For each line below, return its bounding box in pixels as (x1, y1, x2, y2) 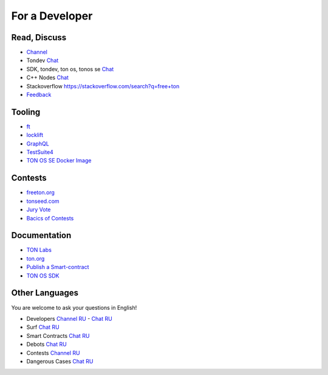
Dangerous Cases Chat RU (26, 357, 94, 365)
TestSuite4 (26, 149, 54, 156)
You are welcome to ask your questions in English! (11, 304, 137, 311)
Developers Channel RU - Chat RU (26, 315, 112, 322)
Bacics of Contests (26, 214, 74, 222)
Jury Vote (26, 206, 51, 213)
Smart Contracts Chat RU (26, 332, 90, 339)
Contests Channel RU (26, 349, 80, 356)
